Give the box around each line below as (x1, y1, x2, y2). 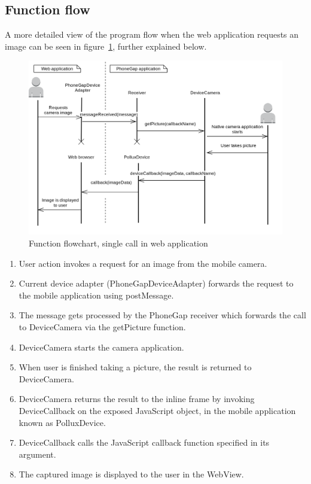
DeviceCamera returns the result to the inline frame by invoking (19, 392, 255, 405)
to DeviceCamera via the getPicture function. (19, 321, 186, 333)
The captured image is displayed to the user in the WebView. (19, 468, 244, 480)
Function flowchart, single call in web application (29, 237, 208, 249)
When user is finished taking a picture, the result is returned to (19, 361, 252, 373)
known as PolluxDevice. (19, 416, 106, 428)
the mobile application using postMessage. (19, 288, 174, 301)
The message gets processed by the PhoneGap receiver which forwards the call (19, 309, 306, 321)
